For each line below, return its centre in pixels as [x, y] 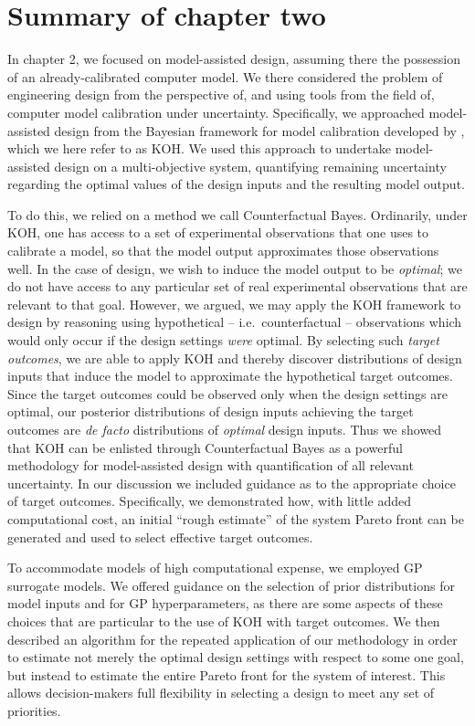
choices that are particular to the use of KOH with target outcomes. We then [224, 621]
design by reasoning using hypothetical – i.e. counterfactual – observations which [235, 322]
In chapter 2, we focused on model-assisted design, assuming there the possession [234, 59]
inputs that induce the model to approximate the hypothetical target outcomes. [230, 376]
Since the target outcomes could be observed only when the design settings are [227, 393]
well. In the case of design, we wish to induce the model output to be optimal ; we [235, 268]
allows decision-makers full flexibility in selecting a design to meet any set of [221, 693]
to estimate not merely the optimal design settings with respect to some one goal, [236, 657]
